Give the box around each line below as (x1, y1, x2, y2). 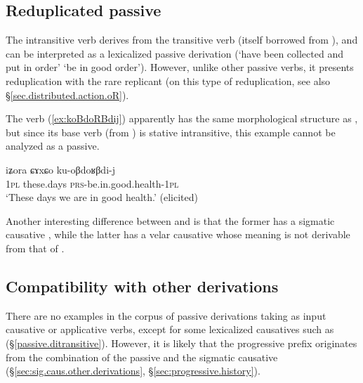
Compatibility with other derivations (6, 275, 279, 297)
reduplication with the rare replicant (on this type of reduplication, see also (6, 73, 331, 88)
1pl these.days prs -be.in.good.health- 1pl (6, 176, 179, 190)
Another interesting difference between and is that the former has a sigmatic (6, 213, 335, 228)
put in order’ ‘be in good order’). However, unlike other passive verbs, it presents (6, 60, 354, 74)
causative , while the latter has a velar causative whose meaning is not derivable (6, 227, 350, 242)
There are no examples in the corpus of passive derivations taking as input (6, 308, 326, 323)
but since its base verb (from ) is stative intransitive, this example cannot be (6, 124, 336, 139)
